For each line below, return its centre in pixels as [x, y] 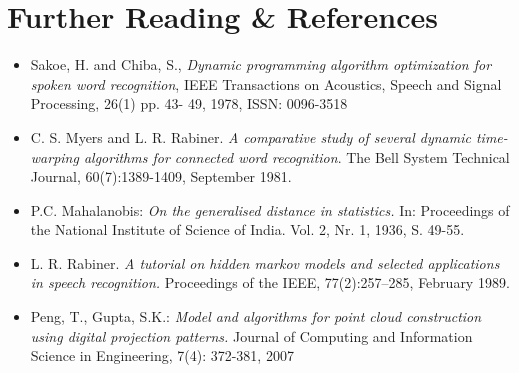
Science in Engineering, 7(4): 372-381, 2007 [162, 355]
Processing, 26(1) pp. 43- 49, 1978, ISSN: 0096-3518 [189, 103]
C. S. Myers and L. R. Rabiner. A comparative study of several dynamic [250, 136]
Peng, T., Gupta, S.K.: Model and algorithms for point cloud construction [256, 316]
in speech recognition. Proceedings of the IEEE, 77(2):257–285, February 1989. [270, 282]
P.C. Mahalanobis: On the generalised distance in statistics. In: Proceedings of [270, 209]
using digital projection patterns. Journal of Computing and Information [251, 335]
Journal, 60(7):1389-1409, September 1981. [161, 176]
